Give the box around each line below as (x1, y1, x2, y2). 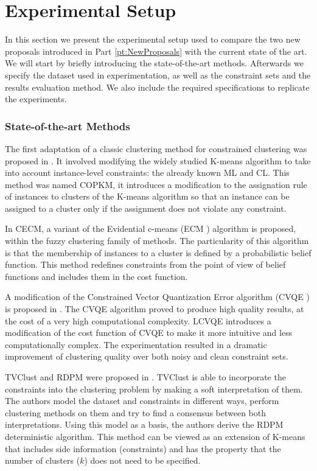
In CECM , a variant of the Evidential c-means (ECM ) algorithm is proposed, (5, 222, 296, 235)
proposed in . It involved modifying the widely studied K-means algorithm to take (5, 154, 311, 167)
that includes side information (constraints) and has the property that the (5, 442, 281, 455)
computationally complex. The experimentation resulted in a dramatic (5, 338, 267, 351)
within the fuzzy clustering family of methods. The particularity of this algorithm (5, 234, 309, 247)
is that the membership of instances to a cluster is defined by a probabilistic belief (5, 246, 312, 259)
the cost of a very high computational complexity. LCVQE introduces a (5, 314, 271, 327)
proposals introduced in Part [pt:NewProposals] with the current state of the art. (5, 44, 307, 57)
